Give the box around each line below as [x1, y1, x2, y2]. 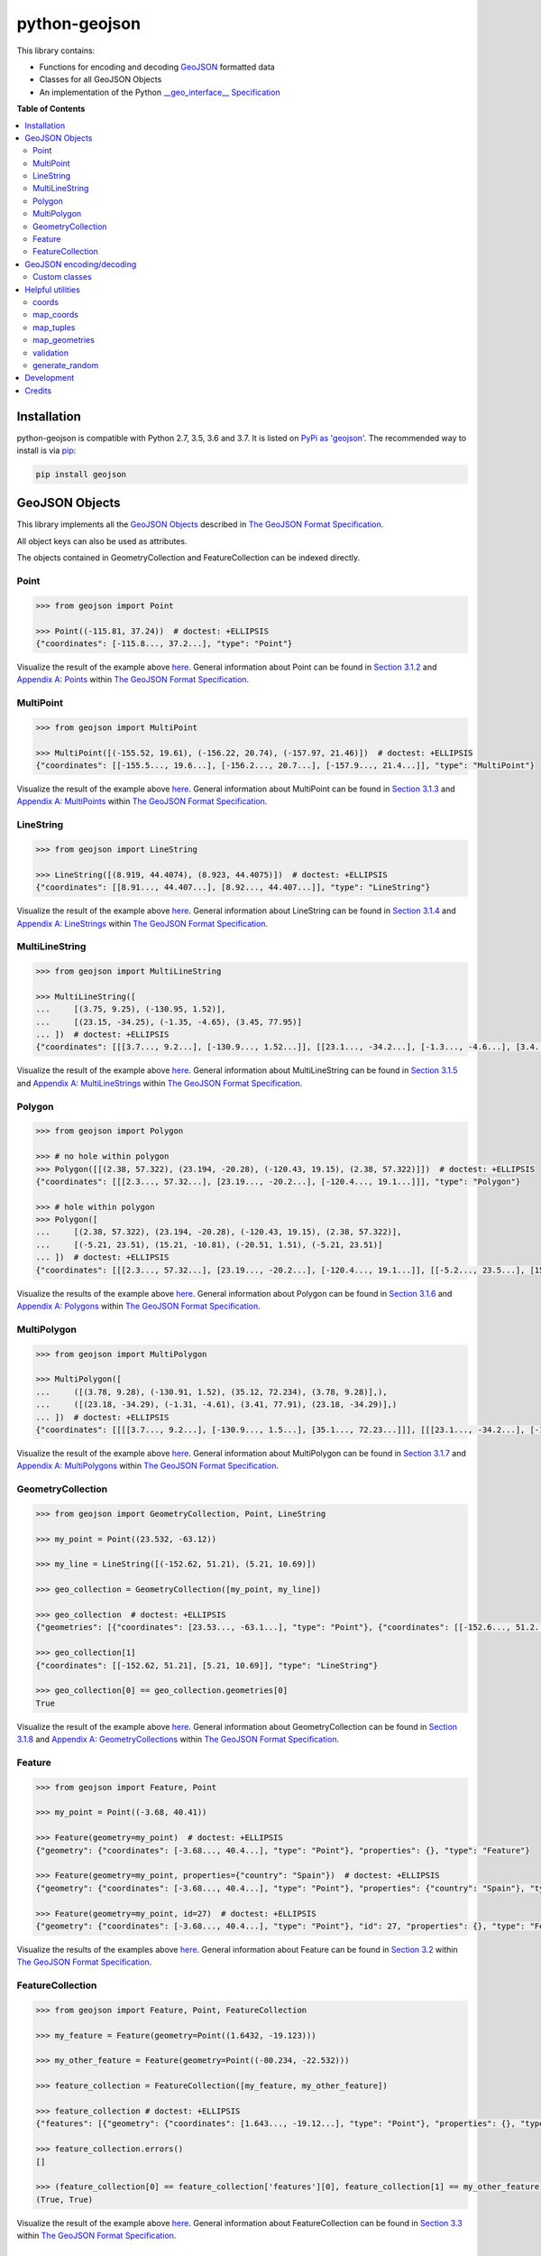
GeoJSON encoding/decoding [24, 258, 137, 270]
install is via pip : [16, 445, 77, 456]
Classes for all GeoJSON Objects [39, 74, 162, 85]
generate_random [32, 359, 99, 370]
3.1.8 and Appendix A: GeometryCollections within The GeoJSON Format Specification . [16, 1734, 340, 1745]
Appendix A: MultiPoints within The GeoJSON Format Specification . [16, 796, 268, 807]
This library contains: [16, 45, 96, 56]
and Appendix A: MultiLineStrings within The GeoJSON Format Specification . [16, 1077, 303, 1088]
